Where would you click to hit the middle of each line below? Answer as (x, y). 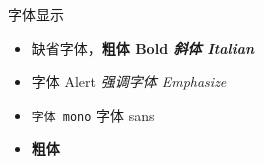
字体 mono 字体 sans (93, 114)
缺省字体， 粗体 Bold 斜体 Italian (143, 47)
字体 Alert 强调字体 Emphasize (129, 81)
